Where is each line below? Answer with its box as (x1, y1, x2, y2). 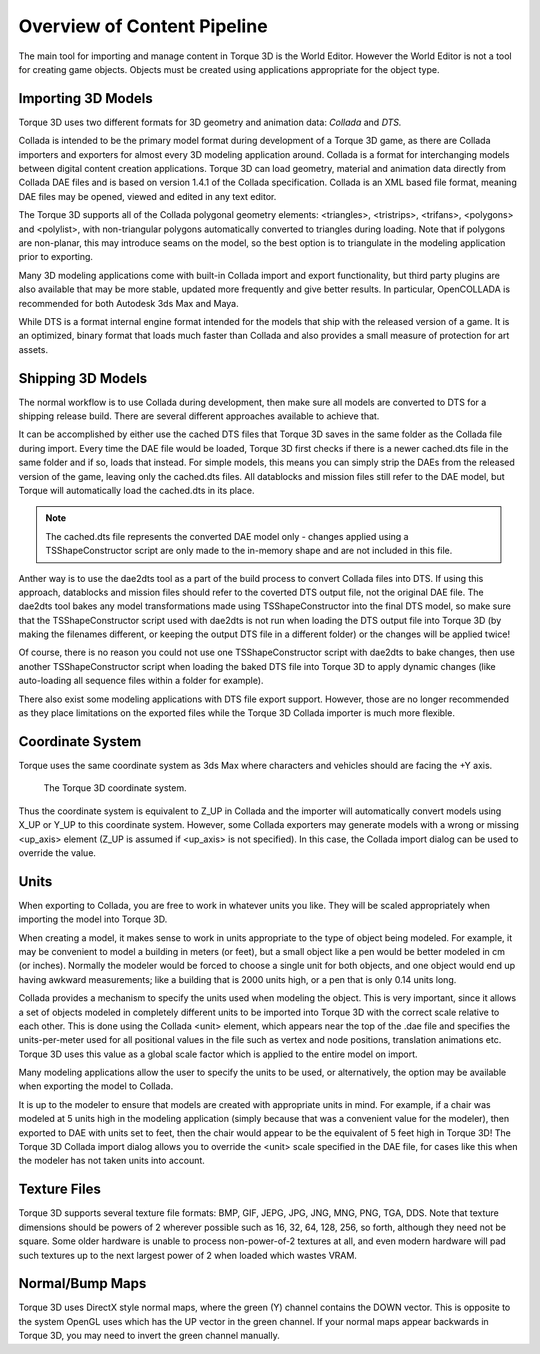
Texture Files (18, 1181, 102, 1198)
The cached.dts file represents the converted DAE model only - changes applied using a (45, 530, 409, 542)
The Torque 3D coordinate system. (43, 782, 187, 794)
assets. (18, 343, 49, 355)
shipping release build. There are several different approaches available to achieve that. (18, 410, 380, 422)
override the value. (18, 846, 97, 859)
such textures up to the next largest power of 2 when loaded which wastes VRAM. (18, 1249, 357, 1261)
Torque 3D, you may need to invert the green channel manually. (18, 1330, 280, 1342)
